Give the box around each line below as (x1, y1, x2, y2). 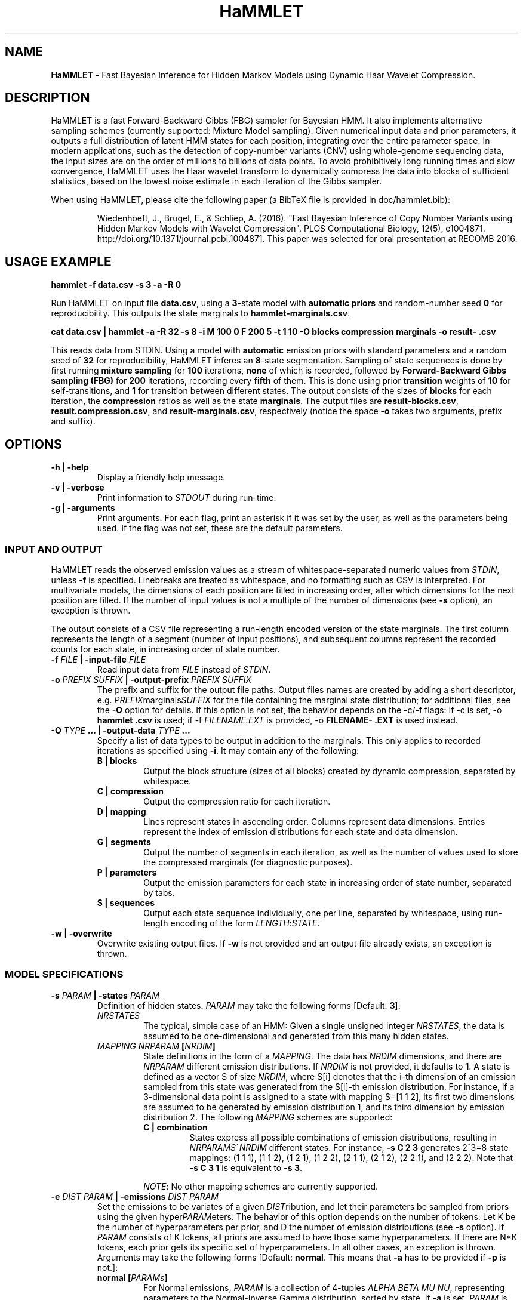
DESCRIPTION (5, 90, 90, 106)
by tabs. (143, 887, 175, 898)
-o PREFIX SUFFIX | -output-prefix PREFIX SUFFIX (51, 674, 252, 685)
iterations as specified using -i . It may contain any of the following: (97, 745, 359, 756)
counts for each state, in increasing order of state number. (51, 643, 280, 654)
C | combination (143, 1122, 208, 1132)
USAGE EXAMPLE (5, 254, 112, 269)
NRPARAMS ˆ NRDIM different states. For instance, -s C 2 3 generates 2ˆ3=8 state (189, 1142, 509, 1153)
